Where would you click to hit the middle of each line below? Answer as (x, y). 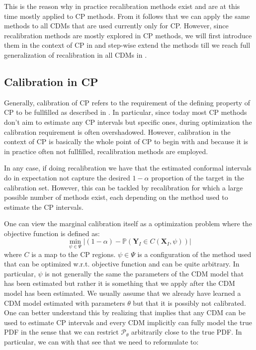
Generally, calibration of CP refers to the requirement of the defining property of (127, 102)
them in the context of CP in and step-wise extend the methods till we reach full (127, 45)
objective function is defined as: (52, 233)
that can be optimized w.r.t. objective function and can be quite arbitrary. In (122, 264)
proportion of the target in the (198, 177)
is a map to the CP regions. (74, 254)
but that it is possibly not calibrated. (189, 303)
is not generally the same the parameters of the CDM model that (144, 273)
